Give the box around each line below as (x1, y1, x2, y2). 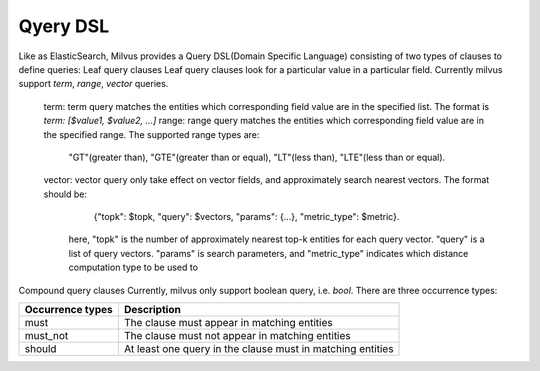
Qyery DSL (18, 15, 110, 37)
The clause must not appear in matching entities (123, 329, 352, 343)
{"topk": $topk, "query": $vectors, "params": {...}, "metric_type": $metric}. (93, 211, 400, 223)
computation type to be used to (68, 261, 199, 274)
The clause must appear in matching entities (123, 316, 334, 330)
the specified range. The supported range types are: (43, 128, 260, 140)
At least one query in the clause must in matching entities (123, 342, 394, 356)
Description (123, 303, 182, 317)
